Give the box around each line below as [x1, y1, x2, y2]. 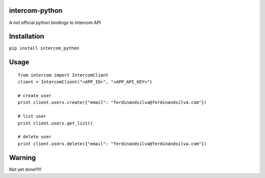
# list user [18, 113, 47, 119]
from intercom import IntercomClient [18, 72, 109, 78]
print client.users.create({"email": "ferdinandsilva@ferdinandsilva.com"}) [18, 100, 207, 105]
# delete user [18, 134, 52, 140]
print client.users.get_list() [18, 120, 93, 126]
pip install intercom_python [9, 46, 79, 51]
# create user [18, 93, 52, 98]
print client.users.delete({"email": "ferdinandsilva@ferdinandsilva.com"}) [18, 141, 207, 147]
